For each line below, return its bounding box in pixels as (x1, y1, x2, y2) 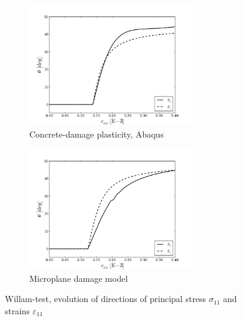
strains (5, 304, 30, 317)
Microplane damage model (29, 271, 128, 284)
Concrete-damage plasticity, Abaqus (29, 128, 164, 141)
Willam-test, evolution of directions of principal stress (5, 292, 207, 305)
